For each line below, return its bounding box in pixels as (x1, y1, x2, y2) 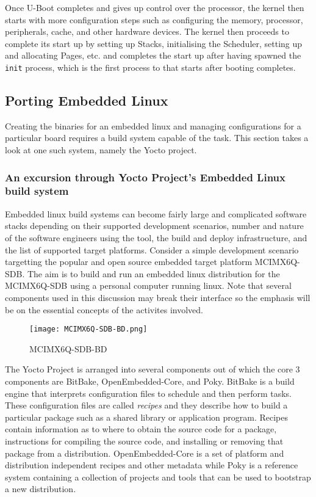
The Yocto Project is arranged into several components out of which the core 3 (5, 363, 300, 375)
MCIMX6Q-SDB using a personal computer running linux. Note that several (5, 279, 292, 292)
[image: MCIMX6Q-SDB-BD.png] (29, 325, 148, 334)
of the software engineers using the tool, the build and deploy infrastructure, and (5, 231, 307, 244)
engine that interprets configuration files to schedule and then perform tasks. (5, 386, 292, 399)
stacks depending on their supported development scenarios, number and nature (5, 219, 304, 232)
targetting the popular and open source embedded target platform (5, 255, 253, 268)
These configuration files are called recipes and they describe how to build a (5, 399, 288, 412)
